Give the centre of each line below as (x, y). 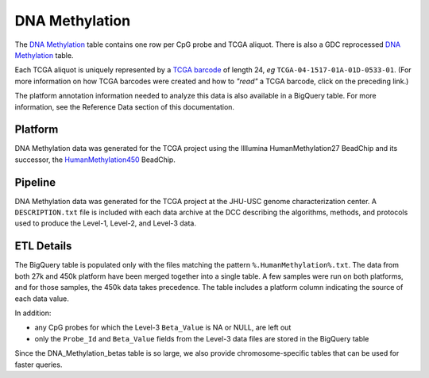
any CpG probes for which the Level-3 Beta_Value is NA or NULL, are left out (163, 328)
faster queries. (39, 364)
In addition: (33, 313)
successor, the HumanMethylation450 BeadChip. (95, 160)
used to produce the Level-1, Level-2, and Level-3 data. (105, 223)
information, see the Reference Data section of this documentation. (124, 106)
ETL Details (43, 246)
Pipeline (35, 182)
